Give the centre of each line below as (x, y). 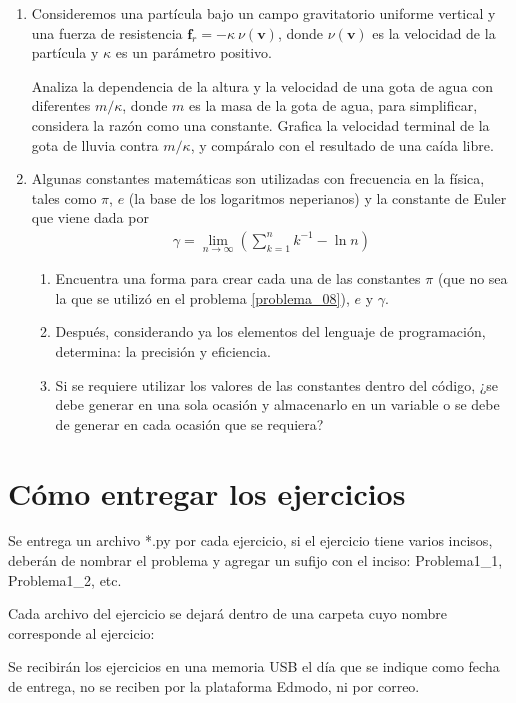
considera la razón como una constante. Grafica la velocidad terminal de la (260, 124)
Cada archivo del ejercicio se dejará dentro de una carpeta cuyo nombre (227, 613)
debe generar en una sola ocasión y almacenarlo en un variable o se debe (277, 404)
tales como (64, 197)
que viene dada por (90, 217)
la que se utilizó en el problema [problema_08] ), (202, 297)
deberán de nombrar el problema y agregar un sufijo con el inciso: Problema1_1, (255, 560)
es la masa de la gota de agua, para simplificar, (333, 105)
